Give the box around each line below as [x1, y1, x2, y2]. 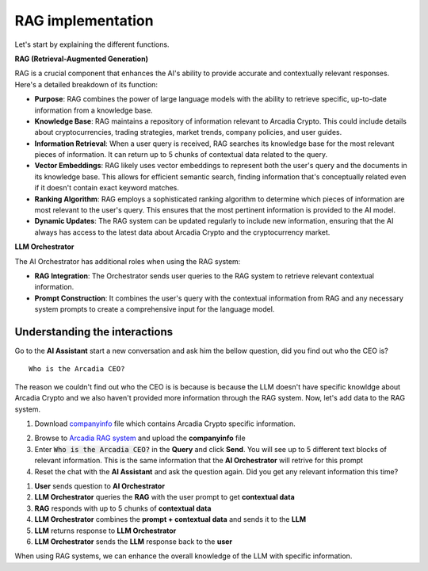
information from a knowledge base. [34, 105, 154, 115]
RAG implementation [14, 12, 154, 29]
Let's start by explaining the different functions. [14, 40, 170, 49]
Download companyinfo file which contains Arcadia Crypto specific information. [34, 419, 296, 428]
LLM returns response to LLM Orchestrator [34, 526, 177, 535]
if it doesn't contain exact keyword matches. [34, 183, 180, 193]
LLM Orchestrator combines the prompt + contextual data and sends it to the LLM [34, 515, 307, 524]
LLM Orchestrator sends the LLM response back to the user [34, 536, 233, 546]
